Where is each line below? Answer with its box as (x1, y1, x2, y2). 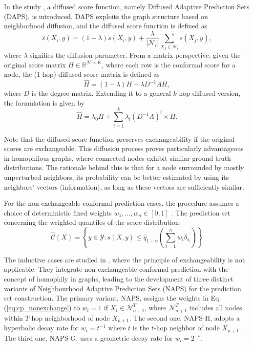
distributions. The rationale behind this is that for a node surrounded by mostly (4, 162, 244, 173)
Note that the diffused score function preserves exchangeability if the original (4, 133, 234, 144)
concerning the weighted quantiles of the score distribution (4, 217, 179, 227)
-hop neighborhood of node (29, 312, 110, 323)
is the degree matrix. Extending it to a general (31, 88, 171, 98)
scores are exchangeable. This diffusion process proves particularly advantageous (4, 143, 244, 153)
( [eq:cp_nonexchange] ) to (4, 302, 80, 312)
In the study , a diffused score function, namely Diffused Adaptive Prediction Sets (4, 1, 250, 11)
